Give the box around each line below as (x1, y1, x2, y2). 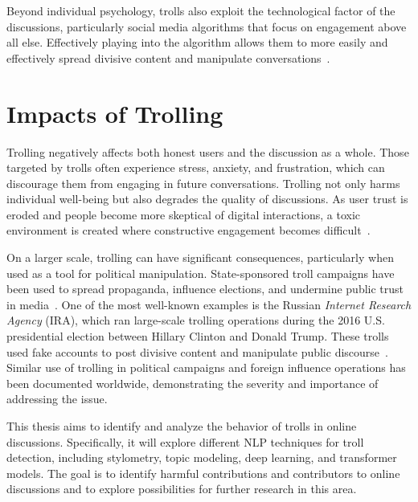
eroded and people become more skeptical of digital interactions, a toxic (6, 206, 361, 222)
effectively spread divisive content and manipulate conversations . (6, 49, 330, 66)
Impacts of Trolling (6, 96, 223, 129)
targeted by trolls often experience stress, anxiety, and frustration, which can (6, 159, 385, 176)
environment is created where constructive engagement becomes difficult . (6, 222, 371, 239)
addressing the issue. (6, 390, 108, 407)
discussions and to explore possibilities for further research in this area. (6, 480, 357, 497)
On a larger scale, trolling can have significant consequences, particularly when (6, 249, 394, 266)
